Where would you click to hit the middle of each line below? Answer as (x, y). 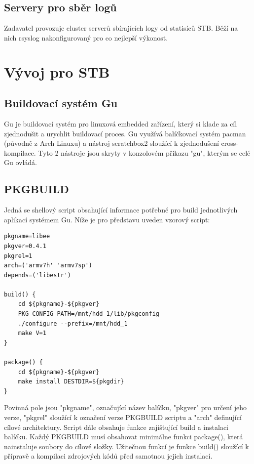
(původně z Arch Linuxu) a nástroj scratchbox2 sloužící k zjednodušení (111, 143)
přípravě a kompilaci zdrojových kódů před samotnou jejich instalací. (108, 456)
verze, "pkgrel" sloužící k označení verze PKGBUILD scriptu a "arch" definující (123, 417)
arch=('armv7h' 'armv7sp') (48, 266)
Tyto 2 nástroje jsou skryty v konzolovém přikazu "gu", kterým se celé (144, 152)
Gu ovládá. (21, 162)
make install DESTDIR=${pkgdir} (71, 382)
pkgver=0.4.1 (25, 246)
